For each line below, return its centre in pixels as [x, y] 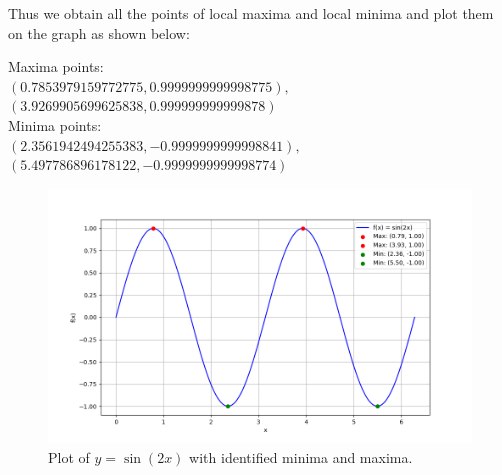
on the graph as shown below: [99, 32]
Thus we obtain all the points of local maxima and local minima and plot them [251, 13]
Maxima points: [56, 66]
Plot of [69, 456]
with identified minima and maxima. [301, 456]
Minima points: [55, 124]
